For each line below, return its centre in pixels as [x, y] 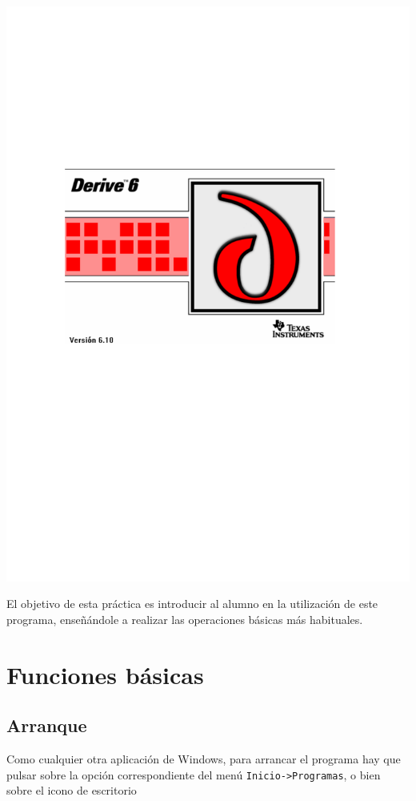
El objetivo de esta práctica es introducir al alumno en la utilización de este [192, 604]
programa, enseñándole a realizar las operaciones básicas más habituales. [185, 619]
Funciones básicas [105, 674]
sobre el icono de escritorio [72, 790]
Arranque [47, 725]
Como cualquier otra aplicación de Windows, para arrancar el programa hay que [204, 759]
